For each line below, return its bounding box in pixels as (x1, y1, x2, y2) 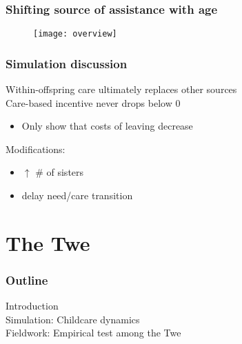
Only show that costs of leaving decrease (21, 119, 193, 133)
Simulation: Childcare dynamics (6, 312, 140, 326)
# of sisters (35, 165, 84, 179)
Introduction (6, 299, 59, 313)
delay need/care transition (21, 188, 133, 203)
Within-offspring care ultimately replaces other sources (6, 82, 237, 97)
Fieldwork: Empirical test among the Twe (6, 325, 181, 340)
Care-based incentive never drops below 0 (6, 95, 181, 110)
